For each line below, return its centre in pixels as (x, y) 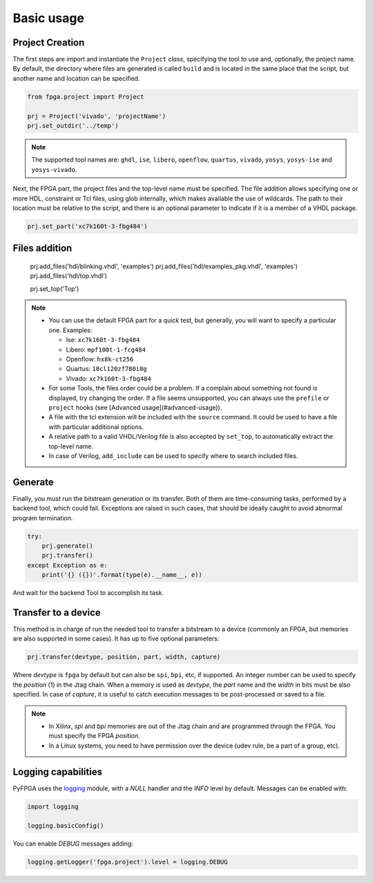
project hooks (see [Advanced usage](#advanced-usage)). (135, 407)
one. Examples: (70, 330)
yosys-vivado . (54, 169)
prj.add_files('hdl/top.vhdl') (68, 276)
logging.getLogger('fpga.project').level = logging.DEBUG (127, 862)
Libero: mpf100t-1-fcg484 (106, 350)
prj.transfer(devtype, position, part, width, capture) (124, 657)
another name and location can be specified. (76, 78)
